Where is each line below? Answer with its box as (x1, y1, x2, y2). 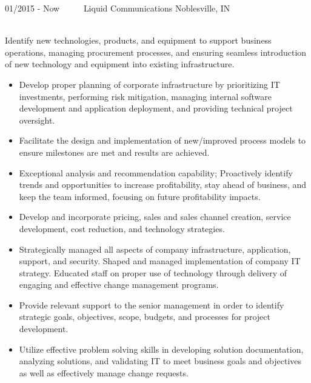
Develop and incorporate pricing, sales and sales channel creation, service (19, 210, 291, 223)
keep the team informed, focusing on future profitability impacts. (19, 190, 261, 202)
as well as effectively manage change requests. (19, 366, 189, 379)
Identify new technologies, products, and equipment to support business (5, 34, 272, 47)
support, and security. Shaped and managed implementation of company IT (19, 255, 301, 267)
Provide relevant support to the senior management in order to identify (19, 298, 284, 311)
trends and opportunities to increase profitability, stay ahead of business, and (19, 178, 307, 191)
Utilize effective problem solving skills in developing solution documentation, (19, 342, 304, 355)
